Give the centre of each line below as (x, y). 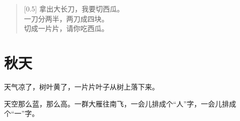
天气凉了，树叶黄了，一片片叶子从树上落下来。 (82, 86)
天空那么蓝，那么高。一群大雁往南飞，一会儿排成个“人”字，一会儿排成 (120, 103)
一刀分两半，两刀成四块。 (66, 18)
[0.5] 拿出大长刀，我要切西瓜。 (74, 8)
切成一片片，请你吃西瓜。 (66, 28)
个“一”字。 (22, 113)
